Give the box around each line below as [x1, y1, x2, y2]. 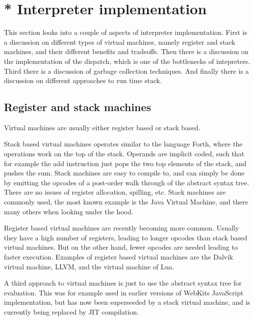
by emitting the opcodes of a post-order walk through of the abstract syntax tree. [4, 177, 249, 187]
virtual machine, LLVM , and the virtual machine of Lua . [4, 261, 175, 271]
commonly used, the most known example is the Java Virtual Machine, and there [4, 197, 248, 207]
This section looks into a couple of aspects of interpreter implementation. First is [4, 27, 247, 37]
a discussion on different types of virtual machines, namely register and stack [4, 36, 235, 47]
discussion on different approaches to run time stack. [4, 75, 162, 86]
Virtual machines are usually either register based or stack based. [4, 122, 201, 132]
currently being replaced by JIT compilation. [4, 306, 139, 317]
